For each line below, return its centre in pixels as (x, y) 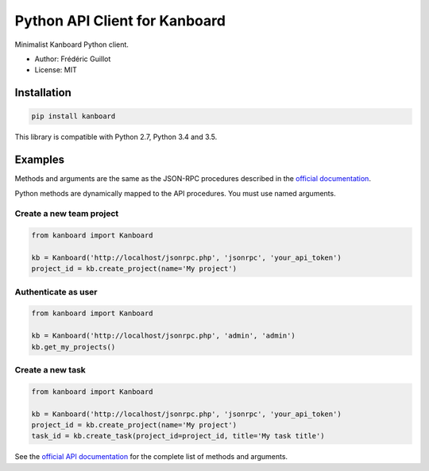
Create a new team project (67, 214)
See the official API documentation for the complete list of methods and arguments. (151, 457)
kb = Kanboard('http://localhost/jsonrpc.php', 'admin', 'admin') (163, 336)
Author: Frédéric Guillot (73, 59)
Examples (40, 160)
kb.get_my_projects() (73, 347)
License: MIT (56, 70)
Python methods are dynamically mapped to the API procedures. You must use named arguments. (176, 193)
